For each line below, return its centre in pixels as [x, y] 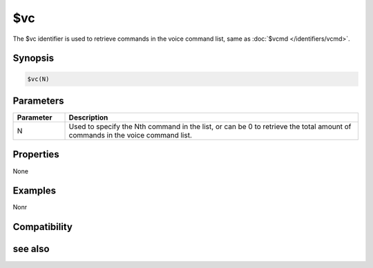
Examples [35, 191]
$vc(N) [38, 79]
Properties [36, 154]
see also [31, 249]
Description [88, 117]
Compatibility [42, 227]
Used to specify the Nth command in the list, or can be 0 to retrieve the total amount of [210, 126]
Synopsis [34, 58]
